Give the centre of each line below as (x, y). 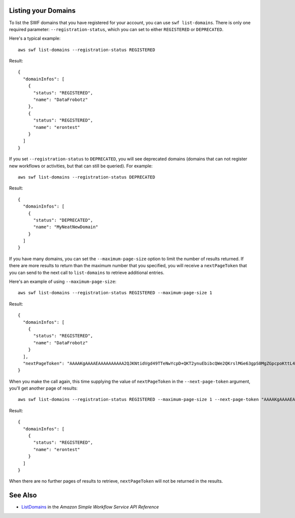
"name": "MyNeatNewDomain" (66, 227)
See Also (23, 495)
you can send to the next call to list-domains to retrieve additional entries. (87, 273)
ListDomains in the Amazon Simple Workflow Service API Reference (90, 507)
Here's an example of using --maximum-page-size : (63, 282)
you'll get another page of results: (44, 388)
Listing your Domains (42, 11)
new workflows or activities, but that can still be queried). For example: (81, 166)
